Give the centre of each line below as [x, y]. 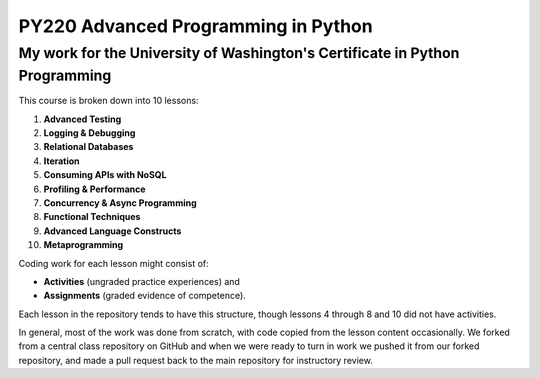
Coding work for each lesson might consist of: [113, 263]
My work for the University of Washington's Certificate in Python [239, 53]
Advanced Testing [82, 119]
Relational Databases [88, 147]
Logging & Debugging [89, 133]
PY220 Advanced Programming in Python [196, 26]
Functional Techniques [92, 217]
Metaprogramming [83, 245]
